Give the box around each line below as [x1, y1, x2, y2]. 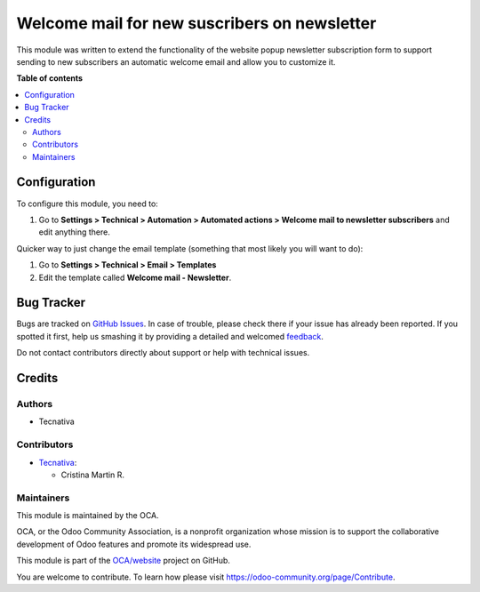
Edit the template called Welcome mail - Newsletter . [38, 272, 232, 283]
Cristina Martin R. [60, 469, 124, 480]
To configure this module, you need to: [16, 198, 159, 209]
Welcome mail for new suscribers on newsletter [16, 13, 377, 33]
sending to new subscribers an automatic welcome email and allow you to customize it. [16, 56, 336, 67]
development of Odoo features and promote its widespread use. [16, 539, 252, 549]
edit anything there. [38, 227, 110, 237]
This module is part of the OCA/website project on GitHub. [16, 556, 231, 566]
